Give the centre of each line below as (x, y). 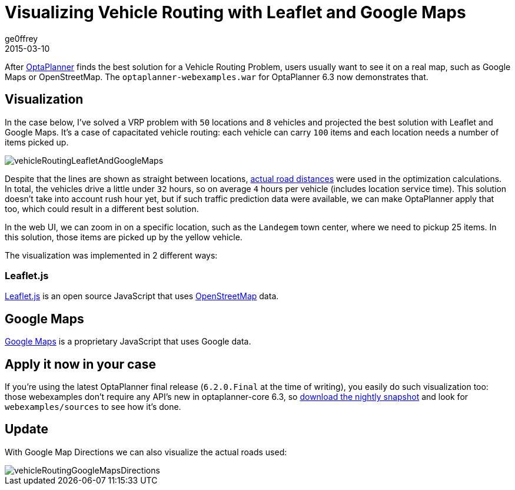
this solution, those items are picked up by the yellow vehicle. (124, 237)
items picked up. (37, 142)
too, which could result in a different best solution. (102, 208)
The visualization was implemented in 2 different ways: (111, 255)
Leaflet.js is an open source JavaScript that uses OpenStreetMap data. (142, 296)
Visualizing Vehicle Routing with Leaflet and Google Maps (235, 12)
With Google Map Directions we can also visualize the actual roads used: (146, 452)
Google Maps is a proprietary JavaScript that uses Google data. (128, 342)
